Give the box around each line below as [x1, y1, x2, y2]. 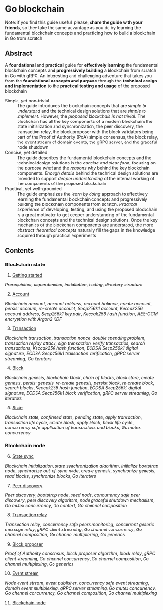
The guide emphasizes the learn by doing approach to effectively [17, 191, 148, 197]
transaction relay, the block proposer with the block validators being [17, 128, 154, 135]
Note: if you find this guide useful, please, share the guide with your [5, 20, 143, 25]
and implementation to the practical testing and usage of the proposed [5, 83, 150, 89]
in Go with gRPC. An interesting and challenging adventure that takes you [5, 72, 152, 79]
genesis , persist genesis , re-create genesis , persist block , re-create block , [5, 380, 155, 386]
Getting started [12, 272, 43, 278]
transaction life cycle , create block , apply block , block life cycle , [5, 420, 134, 426]
